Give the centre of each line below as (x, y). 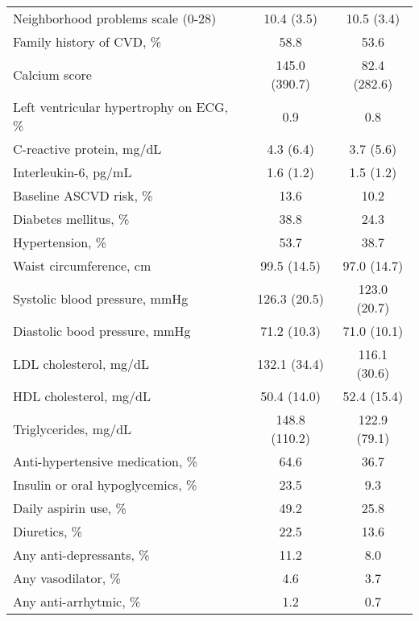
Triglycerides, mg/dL (73, 428)
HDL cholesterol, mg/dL (82, 396)
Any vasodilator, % (67, 578)
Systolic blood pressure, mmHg (101, 298)
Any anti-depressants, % (81, 555)
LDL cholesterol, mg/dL (81, 363)
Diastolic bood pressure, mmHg (102, 331)
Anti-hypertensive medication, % (106, 461)
